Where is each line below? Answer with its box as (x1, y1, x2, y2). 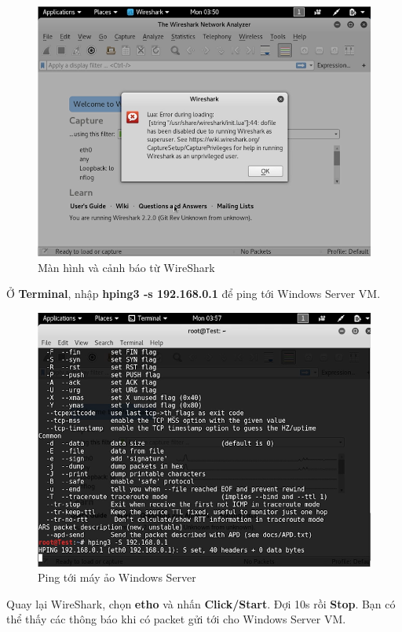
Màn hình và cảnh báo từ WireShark (38, 259, 215, 275)
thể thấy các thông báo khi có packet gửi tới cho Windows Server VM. (6, 611, 346, 627)
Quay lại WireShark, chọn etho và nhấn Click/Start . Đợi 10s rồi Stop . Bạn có (6, 595, 396, 612)
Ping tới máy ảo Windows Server (38, 569, 196, 586)
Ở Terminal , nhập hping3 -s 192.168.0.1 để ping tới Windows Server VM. (6, 285, 381, 302)
